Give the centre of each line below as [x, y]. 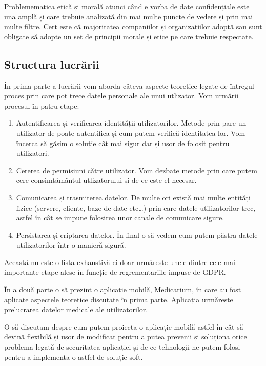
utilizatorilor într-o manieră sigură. [71, 245]
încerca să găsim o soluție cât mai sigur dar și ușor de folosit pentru [123, 143]
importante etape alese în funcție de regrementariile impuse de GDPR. [115, 272]
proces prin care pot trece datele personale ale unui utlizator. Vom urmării [121, 96]
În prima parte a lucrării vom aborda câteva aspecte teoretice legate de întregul [129, 85]
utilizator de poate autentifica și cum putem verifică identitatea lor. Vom [131, 133]
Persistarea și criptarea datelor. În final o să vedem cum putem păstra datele [137, 235]
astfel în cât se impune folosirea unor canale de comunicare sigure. [120, 218]
